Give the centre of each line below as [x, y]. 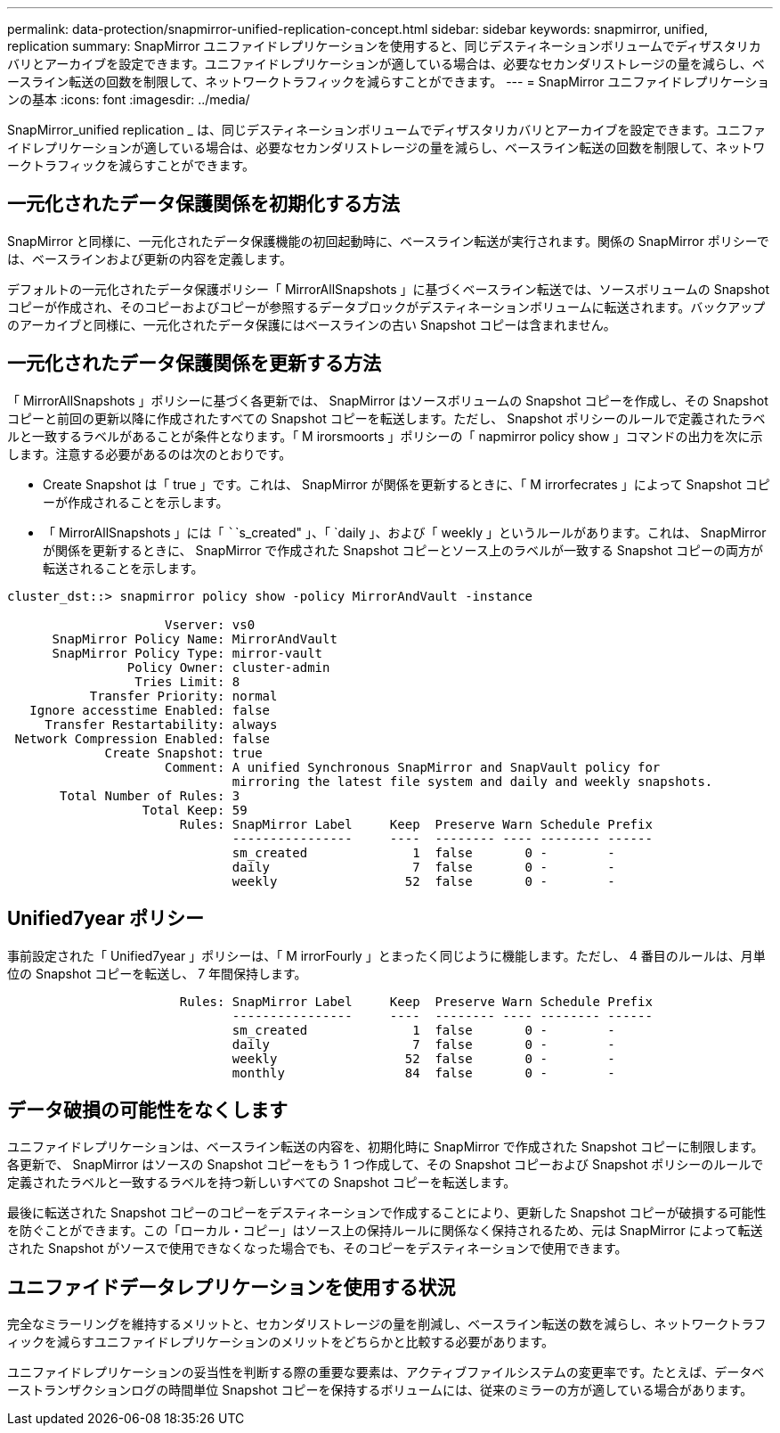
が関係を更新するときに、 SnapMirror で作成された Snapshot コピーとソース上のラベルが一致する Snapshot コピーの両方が [403, 550]
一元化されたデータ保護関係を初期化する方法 [203, 204]
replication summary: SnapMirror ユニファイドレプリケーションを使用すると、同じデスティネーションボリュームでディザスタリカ [384, 46]
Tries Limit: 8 [187, 681]
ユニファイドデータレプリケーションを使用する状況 [232, 1287]
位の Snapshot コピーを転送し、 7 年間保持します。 [157, 973]
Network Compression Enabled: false [142, 738]
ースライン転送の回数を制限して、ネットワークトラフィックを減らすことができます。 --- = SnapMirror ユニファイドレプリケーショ [389, 82]
